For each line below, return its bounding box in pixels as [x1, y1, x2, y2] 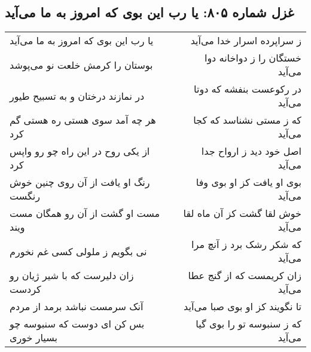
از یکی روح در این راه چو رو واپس [10, 144, 150, 158]
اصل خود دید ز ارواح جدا [201, 144, 301, 158]
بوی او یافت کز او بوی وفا [196, 175, 301, 189]
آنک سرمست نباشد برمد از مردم [10, 299, 144, 314]
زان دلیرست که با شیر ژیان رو [10, 268, 134, 283]
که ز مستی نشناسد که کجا [193, 113, 301, 127]
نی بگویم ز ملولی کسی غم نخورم [10, 244, 147, 258]
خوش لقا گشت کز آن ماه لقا [183, 206, 301, 221]
